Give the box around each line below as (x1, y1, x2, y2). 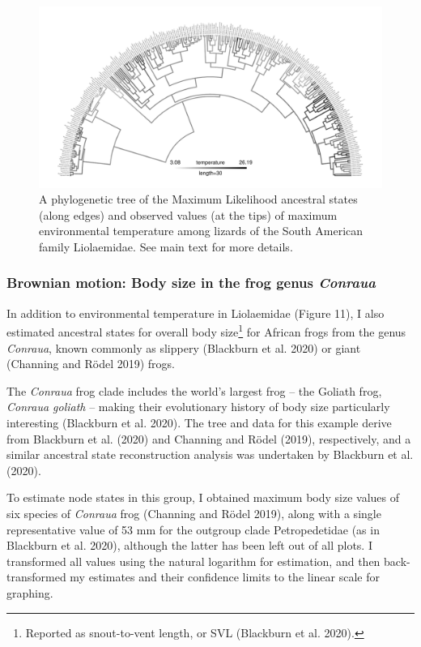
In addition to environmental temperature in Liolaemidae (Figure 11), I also (6, 304, 385, 321)
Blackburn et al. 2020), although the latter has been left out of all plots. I (6, 537, 372, 554)
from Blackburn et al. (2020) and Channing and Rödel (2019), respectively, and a (6, 430, 411, 447)
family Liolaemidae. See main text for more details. (39, 238, 293, 255)
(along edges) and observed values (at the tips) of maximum (39, 206, 338, 223)
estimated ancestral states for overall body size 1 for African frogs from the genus (6, 321, 406, 341)
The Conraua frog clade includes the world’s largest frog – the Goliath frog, (6, 382, 382, 399)
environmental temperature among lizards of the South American (39, 222, 364, 239)
